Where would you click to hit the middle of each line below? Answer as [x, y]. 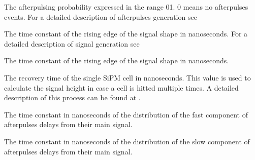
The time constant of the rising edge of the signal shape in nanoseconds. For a [126, 34]
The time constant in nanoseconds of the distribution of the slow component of [127, 141]
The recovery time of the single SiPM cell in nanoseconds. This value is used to [127, 77]
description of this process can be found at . [72, 97]
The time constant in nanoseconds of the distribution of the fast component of [126, 114]
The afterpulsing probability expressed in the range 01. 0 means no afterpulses [126, 7]
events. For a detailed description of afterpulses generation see [101, 16]
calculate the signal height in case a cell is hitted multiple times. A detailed [121, 87]
